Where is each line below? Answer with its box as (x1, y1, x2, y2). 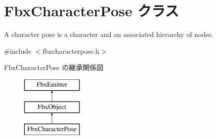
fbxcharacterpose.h (43, 45, 99, 56)
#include (4, 45, 32, 56)
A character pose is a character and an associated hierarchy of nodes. (4, 29, 214, 39)
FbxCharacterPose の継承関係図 (4, 62, 104, 72)
